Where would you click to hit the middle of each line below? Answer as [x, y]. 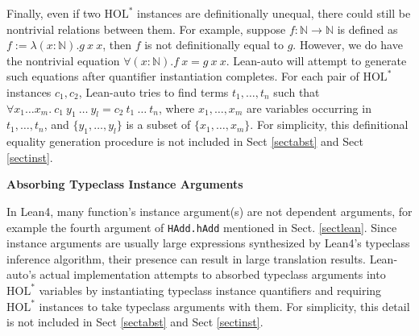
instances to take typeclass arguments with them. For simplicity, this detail [224, 306]
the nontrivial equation [63, 60]
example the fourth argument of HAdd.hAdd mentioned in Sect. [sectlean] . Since [202, 227]
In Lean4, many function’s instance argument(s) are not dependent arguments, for [209, 211]
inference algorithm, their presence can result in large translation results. [186, 258]
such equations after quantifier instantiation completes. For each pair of [183, 76]
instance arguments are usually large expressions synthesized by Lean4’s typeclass [208, 243]
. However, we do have [348, 45]
